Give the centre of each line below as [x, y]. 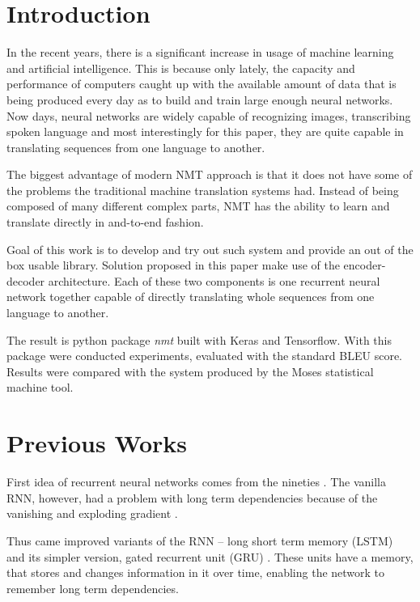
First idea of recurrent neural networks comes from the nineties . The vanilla [196, 482]
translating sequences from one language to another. [136, 147]
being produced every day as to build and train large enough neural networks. [200, 99]
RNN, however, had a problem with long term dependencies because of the [192, 497]
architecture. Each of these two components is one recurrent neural [214, 280]
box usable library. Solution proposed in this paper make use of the [173, 265]
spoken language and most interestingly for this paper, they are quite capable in [205, 131]
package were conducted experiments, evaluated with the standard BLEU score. [204, 356]
